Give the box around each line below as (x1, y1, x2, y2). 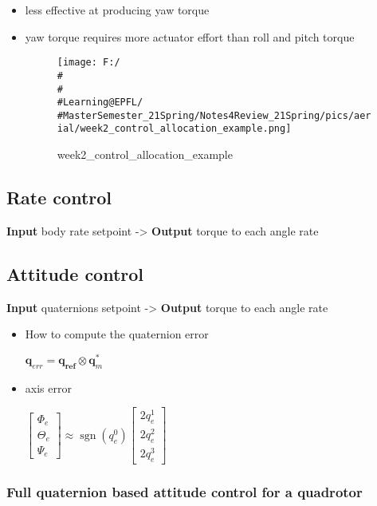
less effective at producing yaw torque (25, 2, 210, 18)
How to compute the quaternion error (25, 326, 209, 342)
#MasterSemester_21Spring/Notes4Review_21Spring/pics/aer (57, 109, 371, 121)
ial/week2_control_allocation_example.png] (57, 123, 292, 135)
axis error (25, 379, 72, 396)
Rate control (6, 185, 112, 210)
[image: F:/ (57, 57, 120, 69)
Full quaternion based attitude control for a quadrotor (6, 482, 363, 502)
